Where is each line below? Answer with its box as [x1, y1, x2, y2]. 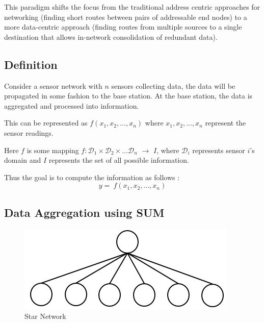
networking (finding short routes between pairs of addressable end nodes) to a [4, 11, 247, 22]
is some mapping [27, 144, 79, 155]
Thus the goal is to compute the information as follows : [4, 171, 180, 182]
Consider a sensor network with [4, 80, 102, 91]
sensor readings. [4, 127, 54, 138]
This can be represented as [4, 117, 88, 128]
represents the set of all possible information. [48, 155, 189, 165]
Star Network [24, 311, 66, 321]
